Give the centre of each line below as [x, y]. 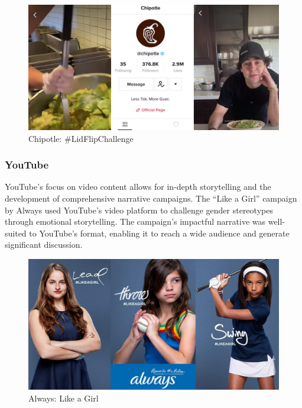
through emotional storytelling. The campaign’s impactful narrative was [135, 221]
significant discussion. [44, 245]
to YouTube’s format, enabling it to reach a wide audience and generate [159, 233]
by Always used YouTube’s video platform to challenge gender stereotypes [139, 210]
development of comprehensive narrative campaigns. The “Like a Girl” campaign [151, 198]
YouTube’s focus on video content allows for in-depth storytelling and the [138, 187]
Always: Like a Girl [64, 398]
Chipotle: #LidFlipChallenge [81, 138]
